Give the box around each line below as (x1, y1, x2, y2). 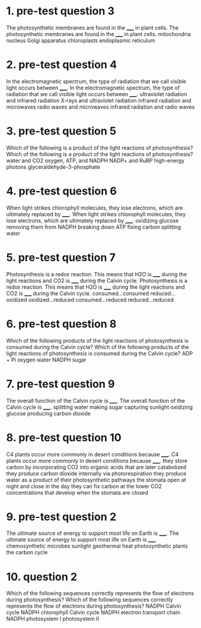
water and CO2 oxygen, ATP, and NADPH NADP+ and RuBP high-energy (6, 157, 185, 164)
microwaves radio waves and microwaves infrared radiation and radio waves (6, 103, 195, 110)
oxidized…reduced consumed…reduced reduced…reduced (28, 296, 174, 303)
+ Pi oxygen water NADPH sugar (6, 356, 87, 363)
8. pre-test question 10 (6, 430, 121, 444)
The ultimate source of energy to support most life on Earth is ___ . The (6, 530, 179, 537)
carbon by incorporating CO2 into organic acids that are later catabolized (6, 463, 187, 471)
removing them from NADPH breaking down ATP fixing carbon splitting (6, 223, 181, 231)
